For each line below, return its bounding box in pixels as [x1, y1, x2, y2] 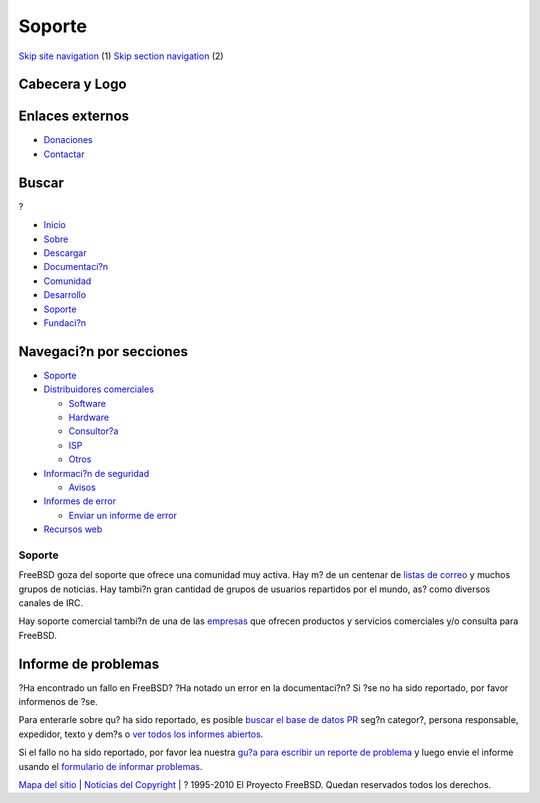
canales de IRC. [18, 597, 84, 609]
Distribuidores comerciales [43, 383, 155, 395]
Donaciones [43, 134, 94, 146]
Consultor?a [68, 425, 119, 437]
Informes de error [43, 495, 117, 507]
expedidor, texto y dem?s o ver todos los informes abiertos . [18, 728, 264, 740]
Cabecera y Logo [18, 76, 127, 93]
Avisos [68, 481, 97, 493]
